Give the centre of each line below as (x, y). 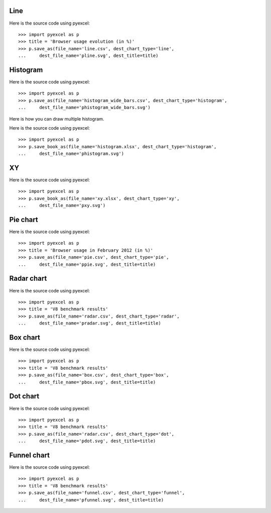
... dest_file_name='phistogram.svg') (71, 154)
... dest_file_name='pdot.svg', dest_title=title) (87, 441)
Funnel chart (30, 455)
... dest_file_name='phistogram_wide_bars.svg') (84, 108)
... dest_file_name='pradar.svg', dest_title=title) (90, 323)
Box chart (25, 337)
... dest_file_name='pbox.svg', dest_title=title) (87, 382)
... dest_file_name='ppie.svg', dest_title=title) (87, 264)
